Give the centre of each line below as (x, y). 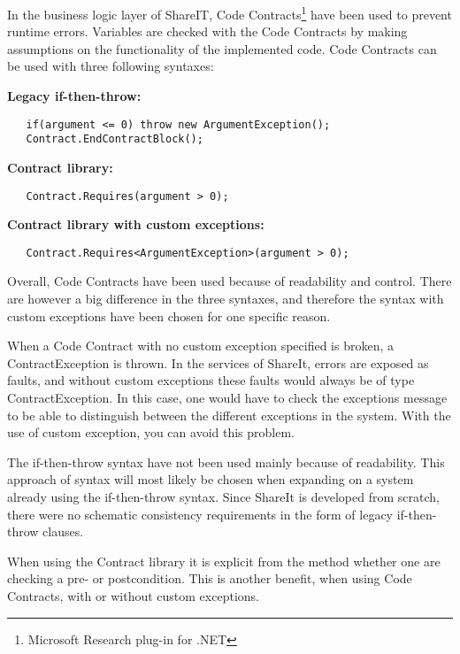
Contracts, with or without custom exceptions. (133, 595)
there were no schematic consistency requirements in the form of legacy (200, 514)
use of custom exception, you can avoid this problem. (151, 432)
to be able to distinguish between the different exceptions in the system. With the (229, 415)
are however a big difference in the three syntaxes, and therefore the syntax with (226, 299)
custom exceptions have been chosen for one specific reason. (169, 315)
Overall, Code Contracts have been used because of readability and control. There (230, 281)
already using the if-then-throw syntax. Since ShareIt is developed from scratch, (223, 496)
